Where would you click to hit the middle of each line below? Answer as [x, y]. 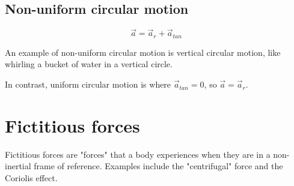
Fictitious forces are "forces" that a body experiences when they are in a [138, 154]
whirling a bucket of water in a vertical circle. [89, 64]
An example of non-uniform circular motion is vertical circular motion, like [143, 52]
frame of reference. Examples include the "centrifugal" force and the [158, 166]
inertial [18, 166]
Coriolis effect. [31, 177]
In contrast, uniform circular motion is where [88, 84]
